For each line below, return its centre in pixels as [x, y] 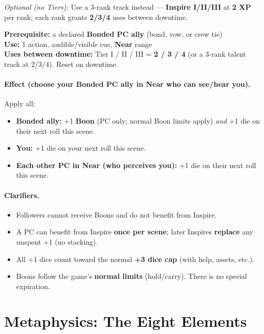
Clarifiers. [22, 195]
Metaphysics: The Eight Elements [126, 321]
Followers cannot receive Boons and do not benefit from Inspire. [116, 214]
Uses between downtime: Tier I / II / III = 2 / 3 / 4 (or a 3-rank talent [125, 54]
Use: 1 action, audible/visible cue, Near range [78, 44]
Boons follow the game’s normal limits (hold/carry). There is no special [131, 276]
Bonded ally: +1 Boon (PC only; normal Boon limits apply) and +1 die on [138, 120]
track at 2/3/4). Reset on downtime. [61, 64]
